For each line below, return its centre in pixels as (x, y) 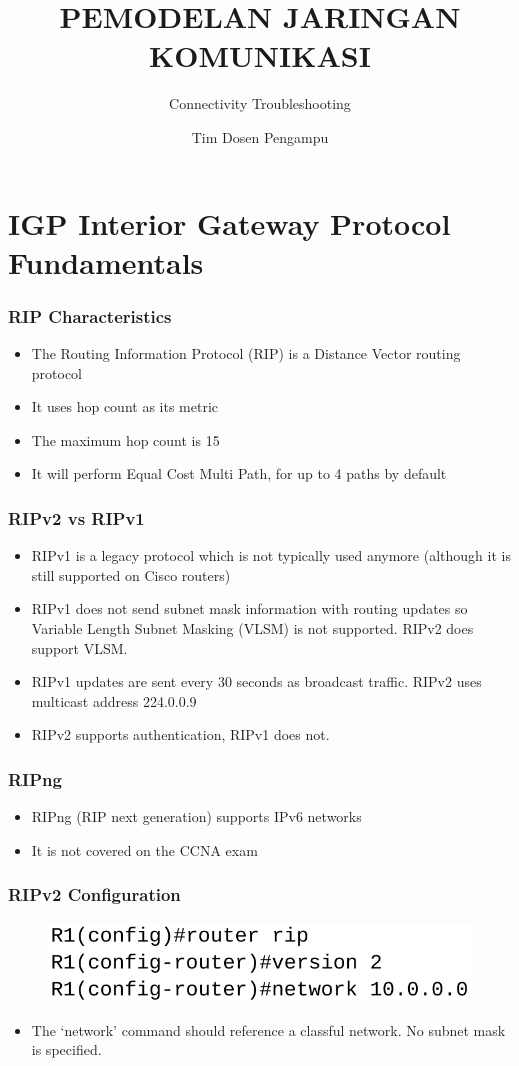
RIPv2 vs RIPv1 (76, 517)
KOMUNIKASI (260, 55)
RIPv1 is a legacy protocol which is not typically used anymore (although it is (271, 555)
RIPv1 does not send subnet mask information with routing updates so (249, 608)
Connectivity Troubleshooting (260, 103)
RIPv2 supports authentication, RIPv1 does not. (180, 734)
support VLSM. (79, 647)
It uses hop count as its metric (124, 406)
